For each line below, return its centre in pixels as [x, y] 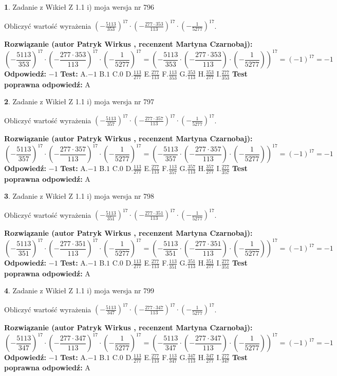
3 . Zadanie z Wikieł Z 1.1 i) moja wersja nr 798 [79, 196]
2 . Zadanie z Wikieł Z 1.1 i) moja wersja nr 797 [79, 101]
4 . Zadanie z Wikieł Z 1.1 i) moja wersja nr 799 [79, 290]
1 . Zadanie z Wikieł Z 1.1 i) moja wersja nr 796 [79, 7]
